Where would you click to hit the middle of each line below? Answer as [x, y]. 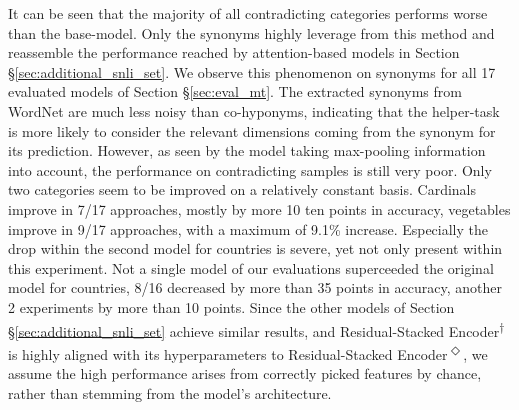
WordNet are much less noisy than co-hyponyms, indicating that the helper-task [254, 110]
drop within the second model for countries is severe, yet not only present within [255, 248]
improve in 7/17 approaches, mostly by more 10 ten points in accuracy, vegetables [259, 208]
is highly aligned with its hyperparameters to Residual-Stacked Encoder [228, 353]
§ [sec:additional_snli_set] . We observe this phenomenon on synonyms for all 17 [252, 71]
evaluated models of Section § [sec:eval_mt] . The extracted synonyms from [235, 91]
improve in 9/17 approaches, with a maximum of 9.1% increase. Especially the [248, 228]
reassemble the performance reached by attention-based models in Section [234, 52]
